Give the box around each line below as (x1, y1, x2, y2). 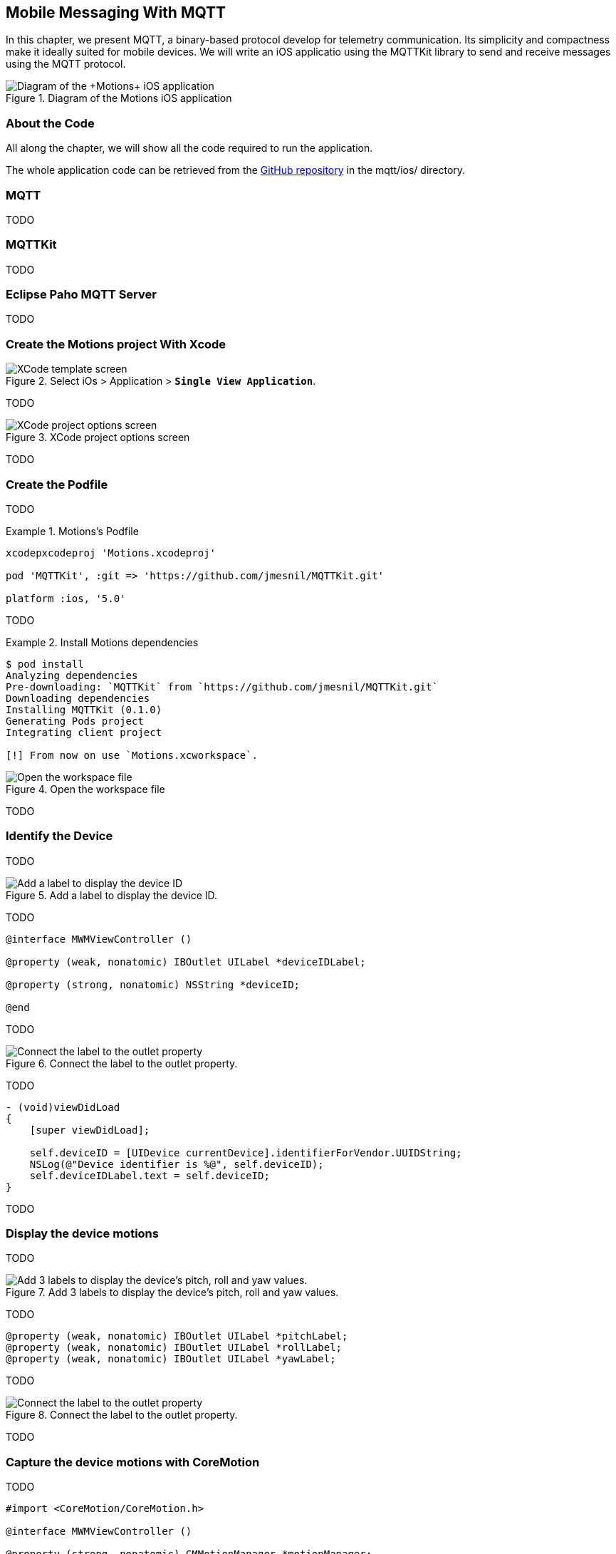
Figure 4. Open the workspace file (6, 782, 165, 795)
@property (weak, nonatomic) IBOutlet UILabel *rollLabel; (6, 1342, 343, 1354)
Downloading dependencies (6, 692, 150, 704)
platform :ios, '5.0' (6, 592, 126, 604)
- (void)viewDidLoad (6, 1101, 120, 1113)
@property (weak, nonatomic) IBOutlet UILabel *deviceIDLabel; (6, 955, 366, 968)
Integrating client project (6, 726, 162, 738)
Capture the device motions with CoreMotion (6, 1454, 260, 1469)
